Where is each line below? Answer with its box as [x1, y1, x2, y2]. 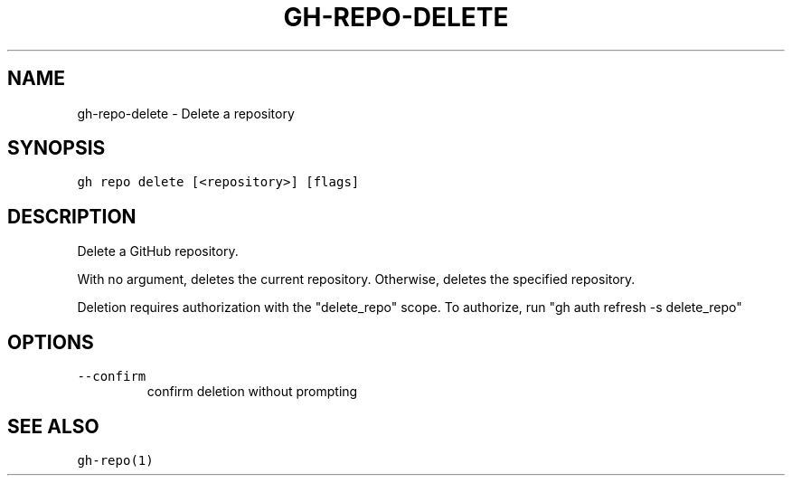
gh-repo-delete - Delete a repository [77, 105, 295, 121]
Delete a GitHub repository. [77, 243, 239, 260]
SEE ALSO [7, 414, 99, 438]
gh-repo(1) [77, 452, 154, 468]
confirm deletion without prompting [146, 384, 358, 400]
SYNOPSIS [7, 137, 106, 160]
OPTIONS [7, 330, 94, 354]
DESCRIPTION [7, 204, 137, 228]
